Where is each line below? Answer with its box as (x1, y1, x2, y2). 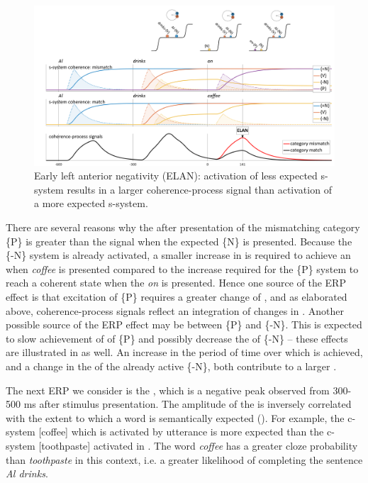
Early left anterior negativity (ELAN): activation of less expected (34, 168, 318, 183)
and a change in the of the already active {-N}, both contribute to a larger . (6, 358, 337, 373)
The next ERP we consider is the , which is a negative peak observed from (6, 382, 330, 397)
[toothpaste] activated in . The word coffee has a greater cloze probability (38, 438, 358, 453)
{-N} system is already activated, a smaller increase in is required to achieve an (6, 248, 351, 262)
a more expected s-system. (34, 196, 148, 211)
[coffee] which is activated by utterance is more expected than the (38, 424, 324, 439)
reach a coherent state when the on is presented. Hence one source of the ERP (6, 275, 346, 290)
